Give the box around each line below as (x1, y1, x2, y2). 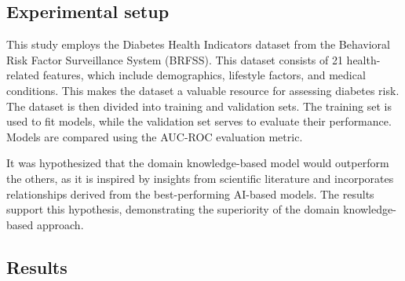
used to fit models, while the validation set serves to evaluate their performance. (6, 113, 392, 130)
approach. (36, 216, 84, 232)
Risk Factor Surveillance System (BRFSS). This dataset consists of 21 (6, 51, 343, 68)
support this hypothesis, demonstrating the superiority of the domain (6, 201, 340, 217)
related (6, 67, 40, 83)
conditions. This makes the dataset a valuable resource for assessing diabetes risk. (6, 82, 400, 98)
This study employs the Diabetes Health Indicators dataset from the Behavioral (6, 36, 391, 53)
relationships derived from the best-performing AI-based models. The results (6, 185, 374, 202)
